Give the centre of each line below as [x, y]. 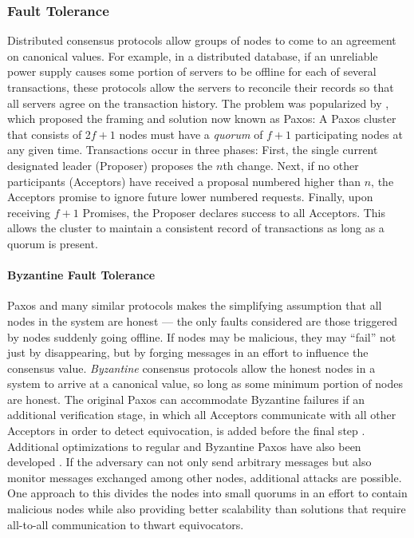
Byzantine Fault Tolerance [81, 275]
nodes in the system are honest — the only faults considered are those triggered [203, 320]
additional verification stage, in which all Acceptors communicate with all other [202, 415]
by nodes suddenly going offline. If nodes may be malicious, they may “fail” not [202, 336]
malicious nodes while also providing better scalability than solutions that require [207, 509]
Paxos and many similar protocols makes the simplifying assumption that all [195, 305]
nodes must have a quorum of [191, 134]
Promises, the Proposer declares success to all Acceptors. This [234, 212]
